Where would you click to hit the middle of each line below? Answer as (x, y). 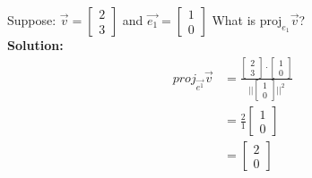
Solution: (35, 45)
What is (234, 20)
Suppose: (32, 20)
